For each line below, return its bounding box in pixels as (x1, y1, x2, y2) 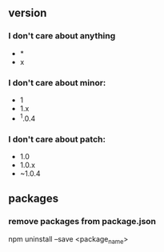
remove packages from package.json (8, 216, 157, 227)
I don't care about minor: (8, 77, 106, 88)
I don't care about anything (8, 30, 116, 42)
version (8, 6, 47, 20)
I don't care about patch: (8, 134, 106, 145)
